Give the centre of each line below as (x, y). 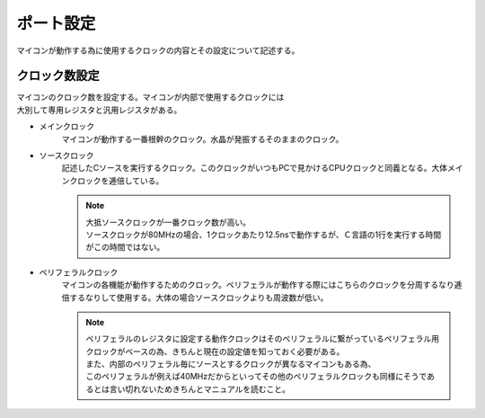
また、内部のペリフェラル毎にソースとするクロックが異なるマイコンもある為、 (231, 364)
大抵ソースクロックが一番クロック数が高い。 (168, 222)
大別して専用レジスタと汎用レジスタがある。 (99, 110)
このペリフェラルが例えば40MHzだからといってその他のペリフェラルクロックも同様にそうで (256, 377)
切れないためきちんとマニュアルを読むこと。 (207, 389)
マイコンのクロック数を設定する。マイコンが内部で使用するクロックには (150, 97)
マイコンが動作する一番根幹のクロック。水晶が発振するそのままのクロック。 (203, 138)
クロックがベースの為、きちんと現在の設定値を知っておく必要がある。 (215, 351)
